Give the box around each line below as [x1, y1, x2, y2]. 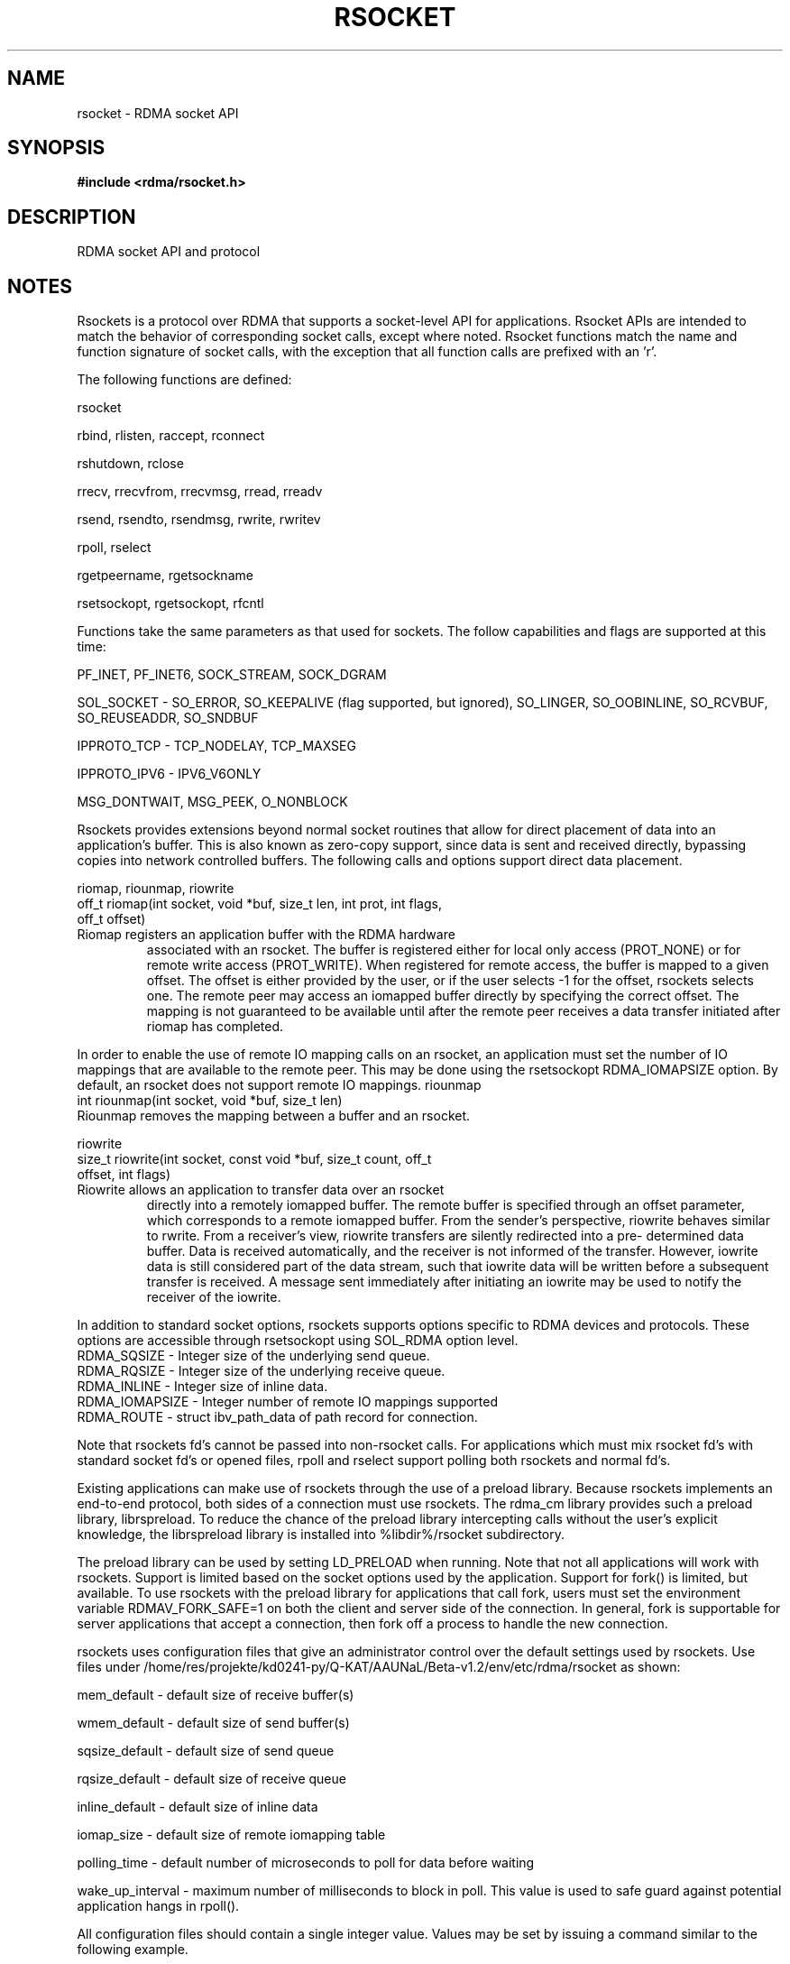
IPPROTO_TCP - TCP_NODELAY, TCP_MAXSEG [77, 738, 356, 754]
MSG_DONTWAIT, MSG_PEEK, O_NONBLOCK [77, 794, 348, 810]
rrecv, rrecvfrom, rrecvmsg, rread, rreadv [77, 484, 323, 500]
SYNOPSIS [7, 136, 106, 160]
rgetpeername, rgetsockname [77, 567, 253, 584]
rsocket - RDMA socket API [77, 105, 239, 121]
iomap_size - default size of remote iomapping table [77, 1827, 386, 1843]
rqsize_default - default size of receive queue [77, 1771, 346, 1787]
